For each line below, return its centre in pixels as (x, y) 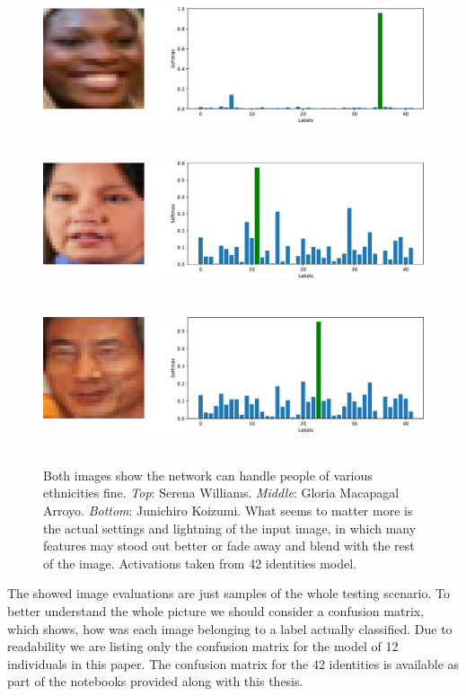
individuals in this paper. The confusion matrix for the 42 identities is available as (233, 663)
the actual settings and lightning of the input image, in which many (230, 528)
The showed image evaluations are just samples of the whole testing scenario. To (229, 593)
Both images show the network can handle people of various (208, 475)
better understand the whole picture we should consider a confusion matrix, (216, 610)
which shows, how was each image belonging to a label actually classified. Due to (230, 628)
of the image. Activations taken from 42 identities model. (200, 563)
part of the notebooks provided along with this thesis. (155, 681)
